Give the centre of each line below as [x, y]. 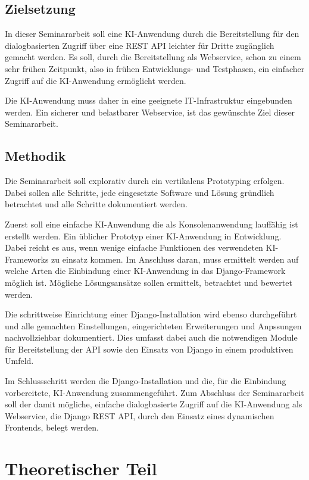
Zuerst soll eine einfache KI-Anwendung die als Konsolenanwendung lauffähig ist [152, 224]
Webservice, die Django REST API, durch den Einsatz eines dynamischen [140, 415]
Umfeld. [19, 361]
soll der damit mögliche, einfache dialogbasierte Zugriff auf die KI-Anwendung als [154, 404]
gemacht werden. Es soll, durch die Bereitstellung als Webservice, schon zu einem [153, 57]
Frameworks [27, 259]
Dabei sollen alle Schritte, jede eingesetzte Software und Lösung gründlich [140, 192]
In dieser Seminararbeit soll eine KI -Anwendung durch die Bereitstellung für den [152, 34]
